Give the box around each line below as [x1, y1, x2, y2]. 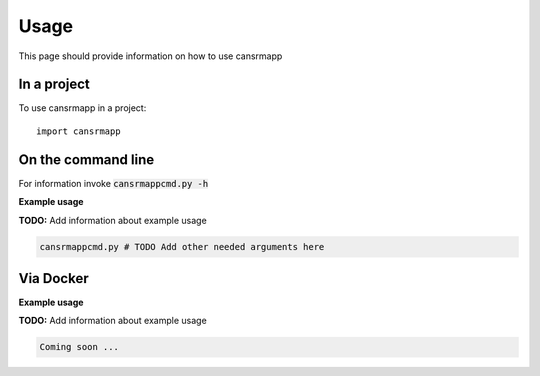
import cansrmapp [36, 125, 121, 137]
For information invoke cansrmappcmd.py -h [18, 177, 209, 189]
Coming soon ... [39, 341, 120, 353]
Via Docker [18, 270, 89, 287]
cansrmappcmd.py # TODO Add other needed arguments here [39, 241, 325, 252]
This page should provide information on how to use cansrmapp [18, 50, 283, 62]
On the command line [18, 151, 155, 168]
